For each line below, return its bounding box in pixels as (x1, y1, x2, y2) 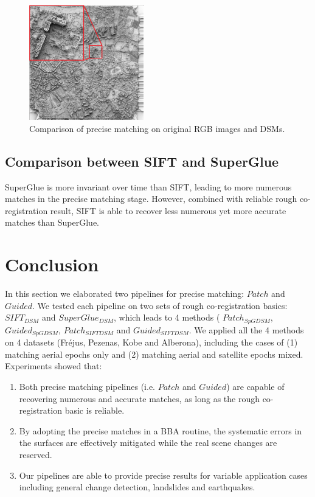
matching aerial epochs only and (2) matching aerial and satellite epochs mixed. (5, 347, 303, 360)
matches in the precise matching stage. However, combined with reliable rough (5, 192, 297, 205)
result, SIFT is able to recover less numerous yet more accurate (50, 204, 286, 217)
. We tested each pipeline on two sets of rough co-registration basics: (32, 299, 288, 311)
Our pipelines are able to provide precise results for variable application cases (19, 468, 308, 481)
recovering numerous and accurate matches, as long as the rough (19, 392, 260, 405)
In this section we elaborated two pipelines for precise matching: (5, 287, 244, 300)
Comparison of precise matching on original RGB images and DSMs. (29, 122, 285, 134)
